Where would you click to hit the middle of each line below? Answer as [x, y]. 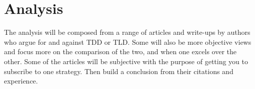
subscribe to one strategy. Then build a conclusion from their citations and [119, 71]
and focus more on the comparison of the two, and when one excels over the [120, 51]
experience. [21, 81]
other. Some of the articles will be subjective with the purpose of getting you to [126, 61]
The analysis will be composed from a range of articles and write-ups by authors [127, 32]
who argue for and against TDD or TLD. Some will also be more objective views [128, 42]
